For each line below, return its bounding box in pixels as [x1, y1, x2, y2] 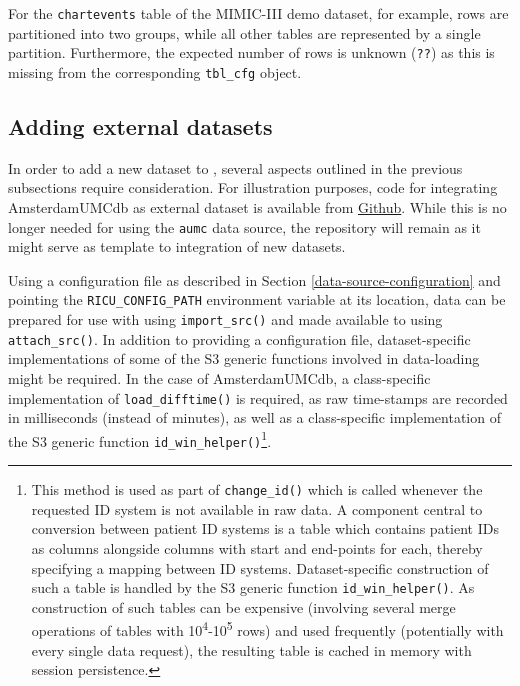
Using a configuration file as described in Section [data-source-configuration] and [8, 269, 501, 290]
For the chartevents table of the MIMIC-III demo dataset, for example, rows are [8, 3, 509, 23]
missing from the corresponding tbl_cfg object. [8, 61, 302, 82]
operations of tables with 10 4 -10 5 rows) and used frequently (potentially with [31, 617, 504, 641]
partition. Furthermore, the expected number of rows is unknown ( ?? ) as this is [8, 42, 495, 63]
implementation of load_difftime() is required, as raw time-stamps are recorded [8, 387, 508, 408]
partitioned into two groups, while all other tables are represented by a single [8, 22, 481, 43]
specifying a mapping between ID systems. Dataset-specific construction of [31, 557, 489, 578]
